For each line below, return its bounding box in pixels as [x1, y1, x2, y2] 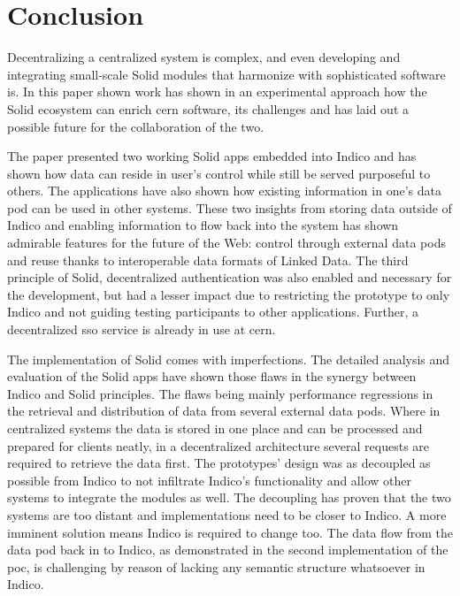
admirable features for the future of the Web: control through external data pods [7, 233, 446, 252]
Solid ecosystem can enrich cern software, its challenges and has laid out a [7, 99, 409, 118]
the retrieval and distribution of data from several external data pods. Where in [7, 401, 441, 420]
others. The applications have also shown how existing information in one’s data [7, 181, 441, 200]
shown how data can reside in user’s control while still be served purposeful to [7, 164, 431, 182]
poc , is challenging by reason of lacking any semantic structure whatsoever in [7, 557, 425, 576]
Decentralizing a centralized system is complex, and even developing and [7, 48, 401, 66]
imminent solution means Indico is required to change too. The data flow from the [7, 523, 453, 541]
